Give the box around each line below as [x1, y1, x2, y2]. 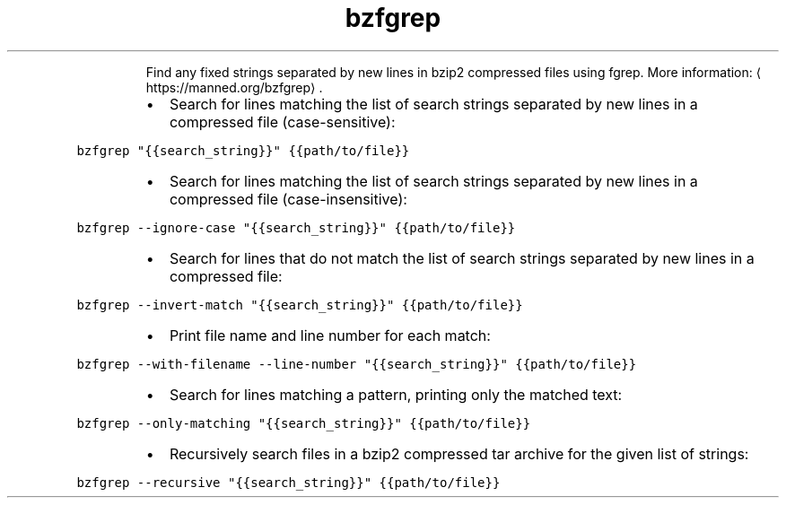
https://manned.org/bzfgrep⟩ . [145, 79, 323, 95]
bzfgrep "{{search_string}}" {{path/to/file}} [76, 143, 410, 158]
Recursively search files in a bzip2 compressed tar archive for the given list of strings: [169, 444, 749, 463]
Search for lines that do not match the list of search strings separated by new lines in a [169, 248, 755, 267]
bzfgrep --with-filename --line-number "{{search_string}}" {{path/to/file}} [76, 356, 637, 371]
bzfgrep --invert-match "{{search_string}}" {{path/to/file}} [76, 297, 523, 312]
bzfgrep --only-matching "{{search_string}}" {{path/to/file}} [76, 415, 531, 431]
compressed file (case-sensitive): [169, 112, 396, 131]
